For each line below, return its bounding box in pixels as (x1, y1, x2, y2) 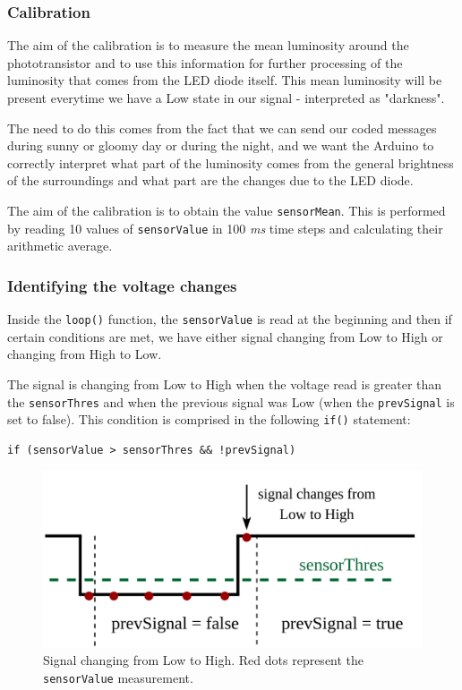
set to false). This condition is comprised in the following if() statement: (7, 410, 411, 429)
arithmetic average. (7, 236, 113, 255)
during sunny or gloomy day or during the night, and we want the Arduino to (7, 136, 434, 155)
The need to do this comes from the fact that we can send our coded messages (7, 118, 437, 137)
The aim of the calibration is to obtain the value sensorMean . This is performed (7, 200, 446, 219)
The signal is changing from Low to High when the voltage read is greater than (7, 374, 442, 393)
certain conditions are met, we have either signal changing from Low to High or (7, 327, 443, 345)
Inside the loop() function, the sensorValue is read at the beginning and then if (7, 310, 452, 328)
